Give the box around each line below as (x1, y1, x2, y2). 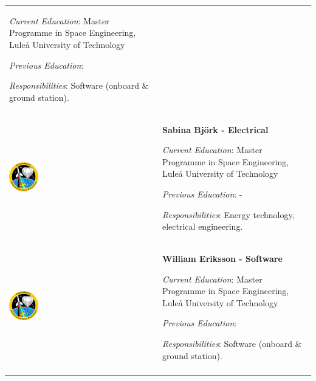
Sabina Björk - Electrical (162, 123, 269, 136)
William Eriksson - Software (162, 252, 283, 264)
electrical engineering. (162, 220, 243, 233)
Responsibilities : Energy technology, (162, 208, 295, 221)
